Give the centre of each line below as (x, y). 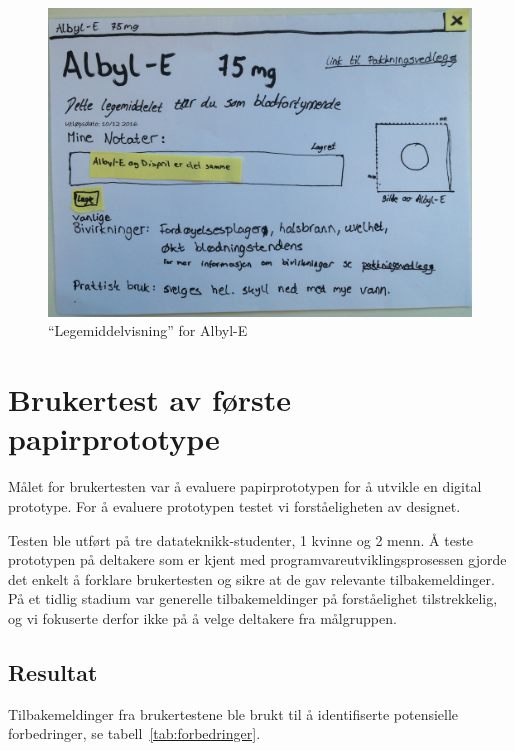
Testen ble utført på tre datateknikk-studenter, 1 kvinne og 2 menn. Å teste (241, 539)
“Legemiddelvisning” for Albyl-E (148, 330)
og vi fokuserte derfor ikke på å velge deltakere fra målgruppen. (202, 617)
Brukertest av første (150, 399)
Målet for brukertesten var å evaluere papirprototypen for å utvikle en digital (245, 486)
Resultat (53, 671)
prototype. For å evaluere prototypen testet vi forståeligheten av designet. (234, 505)
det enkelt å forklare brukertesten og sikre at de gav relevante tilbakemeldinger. (251, 578)
